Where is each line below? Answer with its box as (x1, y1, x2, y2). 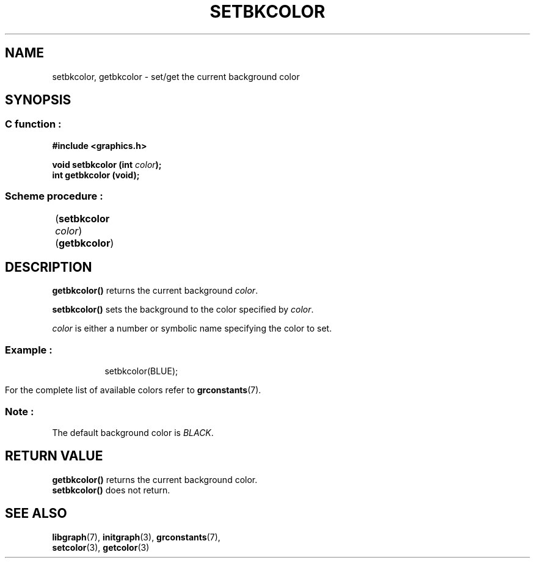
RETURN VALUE (5, 448, 103, 464)
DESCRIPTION (5, 259, 92, 275)
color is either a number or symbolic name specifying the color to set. (52, 323, 332, 334)
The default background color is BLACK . (52, 427, 214, 438)
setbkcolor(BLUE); (104, 366, 178, 377)
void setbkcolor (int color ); (52, 159, 162, 170)
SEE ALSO (5, 506, 67, 521)
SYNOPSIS (5, 92, 71, 108)
